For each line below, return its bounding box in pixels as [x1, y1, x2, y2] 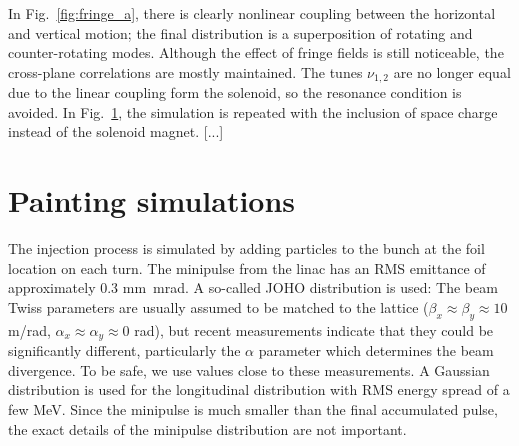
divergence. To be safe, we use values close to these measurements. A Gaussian [8, 359, 490, 380]
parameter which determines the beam [258, 340, 494, 361]
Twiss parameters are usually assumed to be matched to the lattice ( [8, 296, 429, 317]
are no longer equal [393, 61, 511, 82]
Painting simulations [8, 180, 296, 221]
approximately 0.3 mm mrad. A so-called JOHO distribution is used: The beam [8, 277, 498, 298]
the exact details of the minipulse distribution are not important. [8, 418, 407, 439]
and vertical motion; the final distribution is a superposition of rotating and [8, 22, 473, 43]
